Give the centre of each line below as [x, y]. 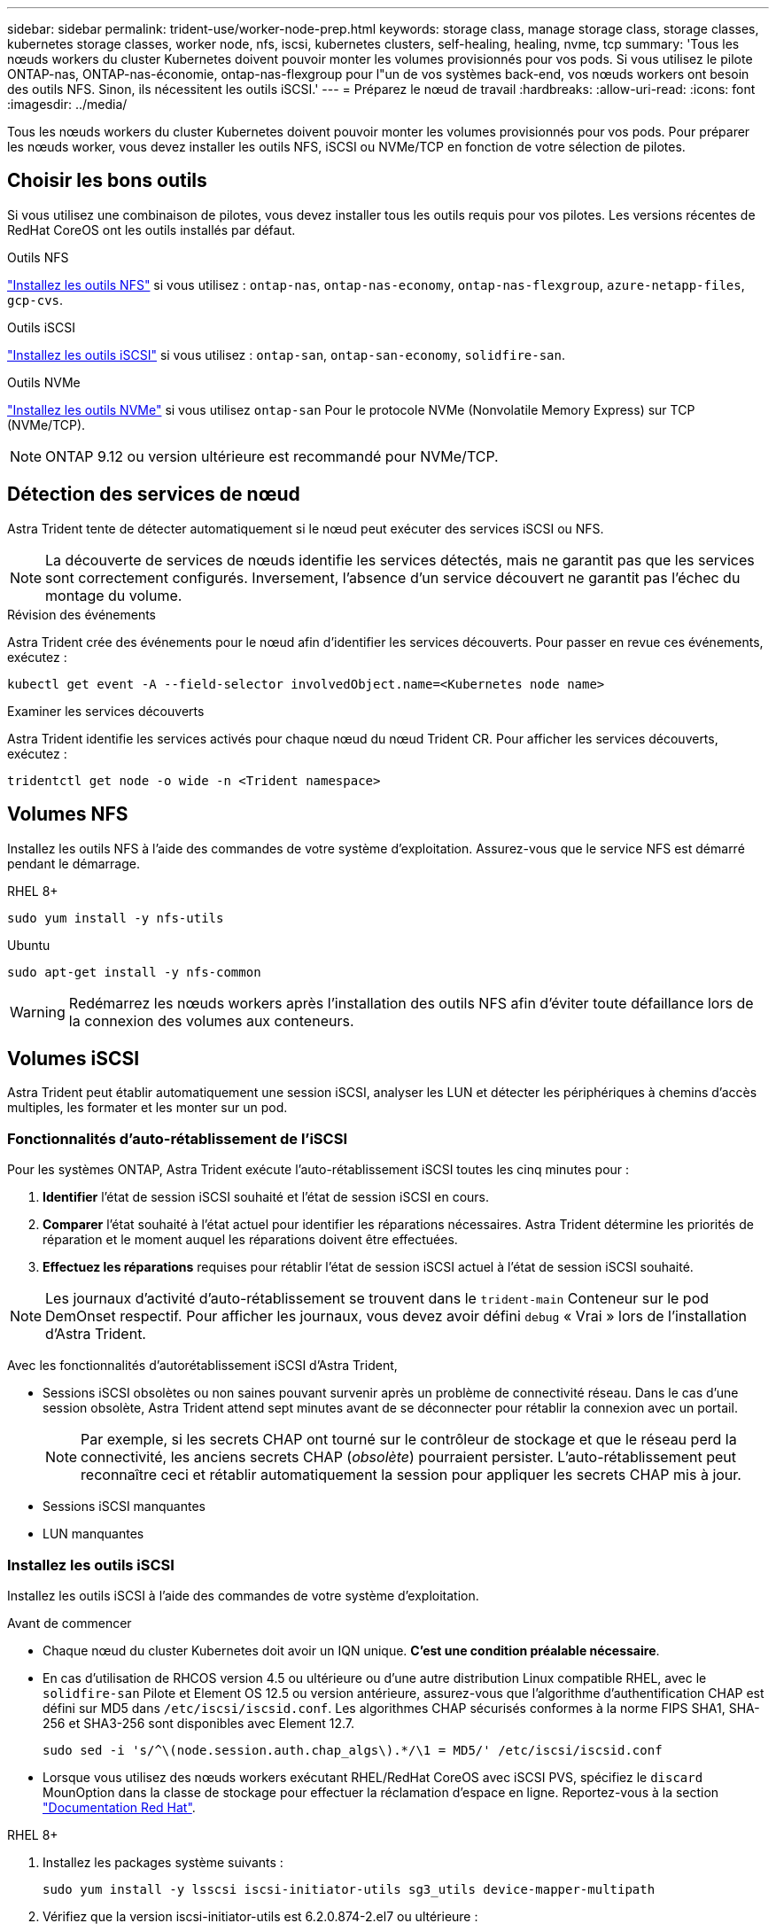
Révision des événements [82, 614]
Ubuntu [29, 945]
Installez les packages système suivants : [163, 1862]
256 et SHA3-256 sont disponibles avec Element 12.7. [199, 1723]
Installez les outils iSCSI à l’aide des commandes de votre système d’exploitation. [243, 1595]
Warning [38, 1012]
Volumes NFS [68, 814]
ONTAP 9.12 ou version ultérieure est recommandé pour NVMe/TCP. [272, 456]
